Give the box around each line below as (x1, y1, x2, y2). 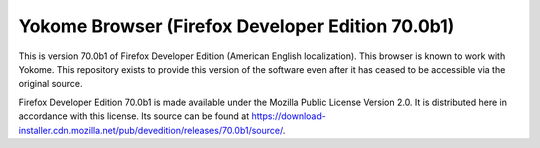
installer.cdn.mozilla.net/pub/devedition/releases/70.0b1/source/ (18, 124, 284, 136)
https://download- (251, 110, 327, 122)
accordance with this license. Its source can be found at (18, 110, 250, 122)
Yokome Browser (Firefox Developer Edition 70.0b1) (18, 15, 455, 37)
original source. (18, 78, 83, 90)
